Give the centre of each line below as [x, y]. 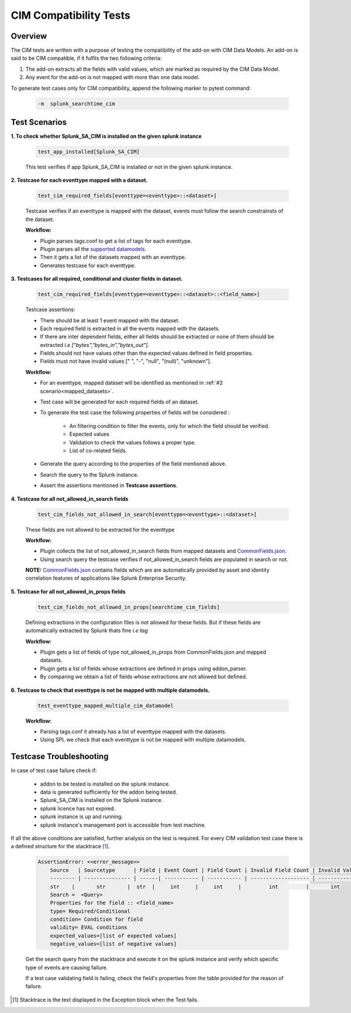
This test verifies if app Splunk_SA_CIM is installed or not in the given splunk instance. [129, 167]
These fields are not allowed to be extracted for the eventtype [100, 529]
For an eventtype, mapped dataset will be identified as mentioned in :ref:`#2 [132, 383]
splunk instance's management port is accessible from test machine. [123, 825]
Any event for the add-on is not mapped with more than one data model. [113, 77]
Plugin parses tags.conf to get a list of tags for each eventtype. [116, 241]
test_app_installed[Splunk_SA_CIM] [89, 152]
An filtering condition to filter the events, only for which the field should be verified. [169, 426]
